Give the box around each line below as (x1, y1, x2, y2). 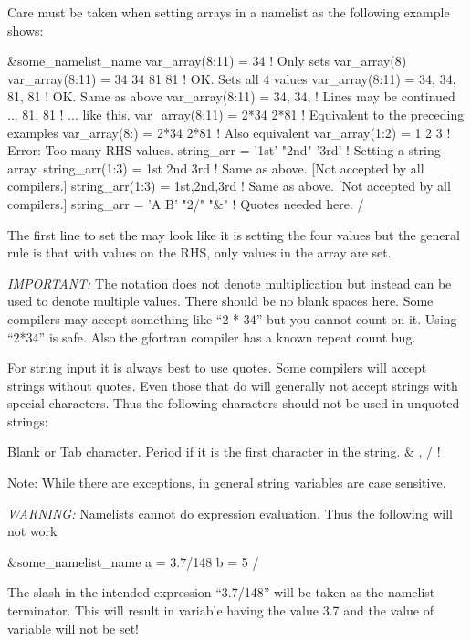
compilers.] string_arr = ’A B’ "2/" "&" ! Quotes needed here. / (7, 194, 364, 213)
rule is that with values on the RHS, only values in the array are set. (7, 243, 392, 262)
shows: (7, 20, 44, 39)
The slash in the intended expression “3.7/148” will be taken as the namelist (7, 583, 435, 602)
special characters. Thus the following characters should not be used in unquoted (7, 394, 460, 413)
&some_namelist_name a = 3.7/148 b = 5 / (7, 552, 259, 571)
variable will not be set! (7, 618, 140, 637)
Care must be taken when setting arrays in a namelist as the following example (7, 3, 450, 21)
